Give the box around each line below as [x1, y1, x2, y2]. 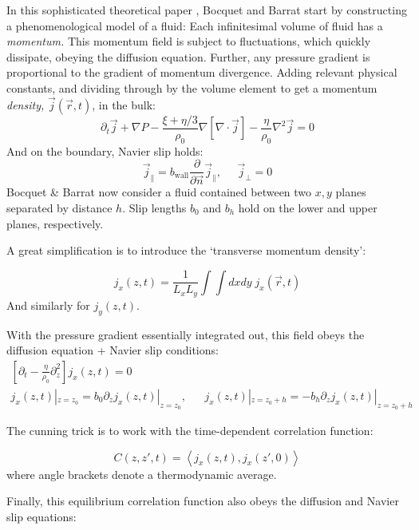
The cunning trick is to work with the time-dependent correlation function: [6, 422, 374, 439]
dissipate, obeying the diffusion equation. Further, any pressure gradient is [6, 48, 370, 65]
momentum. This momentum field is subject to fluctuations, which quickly [6, 33, 371, 49]
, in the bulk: [92, 96, 156, 113]
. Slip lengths [122, 199, 187, 216]
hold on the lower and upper [238, 199, 377, 216]
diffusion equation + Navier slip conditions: [6, 342, 219, 358]
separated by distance [6, 199, 113, 216]
